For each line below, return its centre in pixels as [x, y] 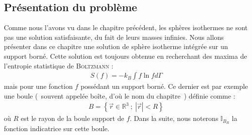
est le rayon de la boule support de [72, 118]
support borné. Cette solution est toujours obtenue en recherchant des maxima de [126, 56]
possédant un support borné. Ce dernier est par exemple [164, 86]
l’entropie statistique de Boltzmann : [59, 65]
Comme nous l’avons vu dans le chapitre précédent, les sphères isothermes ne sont [126, 27]
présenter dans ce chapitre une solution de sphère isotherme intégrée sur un [116, 46]
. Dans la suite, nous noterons [174, 118]
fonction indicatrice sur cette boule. [57, 128]
